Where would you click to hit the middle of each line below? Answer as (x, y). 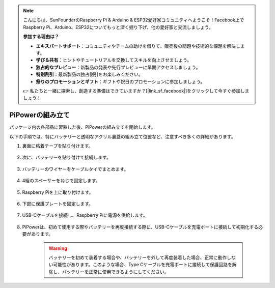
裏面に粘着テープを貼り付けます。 (58, 146)
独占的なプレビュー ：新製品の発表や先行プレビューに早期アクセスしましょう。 (118, 67)
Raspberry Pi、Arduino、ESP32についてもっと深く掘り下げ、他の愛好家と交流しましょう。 (118, 27)
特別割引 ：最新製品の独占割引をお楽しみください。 (89, 74)
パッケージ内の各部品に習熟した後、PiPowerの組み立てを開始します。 (82, 127)
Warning (58, 248)
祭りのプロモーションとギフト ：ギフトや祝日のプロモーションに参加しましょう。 (120, 81)
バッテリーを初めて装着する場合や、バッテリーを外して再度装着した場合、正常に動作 (138, 257)
